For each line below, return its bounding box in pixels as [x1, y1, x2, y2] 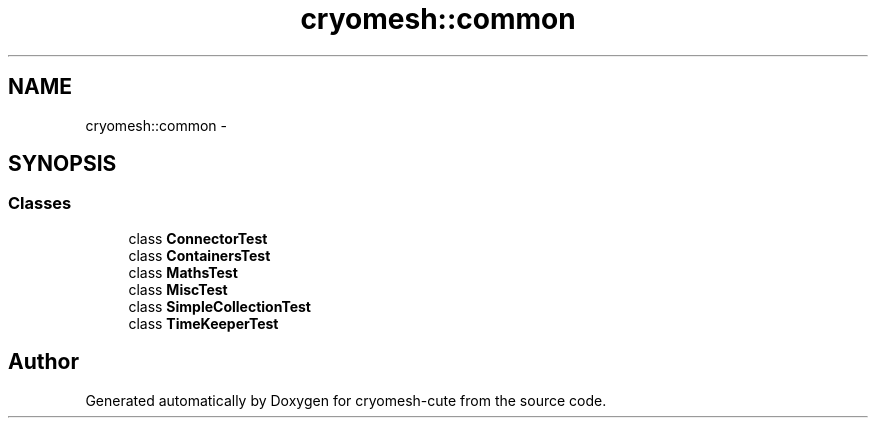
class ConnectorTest [128, 229, 268, 247]
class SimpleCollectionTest [128, 297, 311, 315]
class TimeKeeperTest [128, 314, 279, 332]
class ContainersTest [128, 246, 271, 264]
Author [8, 349, 79, 375]
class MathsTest [128, 263, 238, 281]
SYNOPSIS [8, 151, 117, 177]
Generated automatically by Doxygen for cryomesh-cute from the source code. [85, 391, 607, 409]
